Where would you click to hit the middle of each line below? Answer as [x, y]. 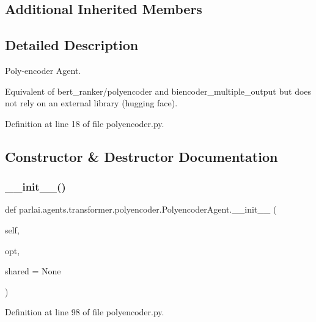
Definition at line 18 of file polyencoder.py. [85, 123]
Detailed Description [72, 45]
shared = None [33, 271]
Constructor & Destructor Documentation [141, 156]
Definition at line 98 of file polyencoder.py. [85, 312]
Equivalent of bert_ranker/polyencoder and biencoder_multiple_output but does [158, 91]
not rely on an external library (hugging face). [91, 103]
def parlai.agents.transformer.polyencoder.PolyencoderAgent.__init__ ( [141, 209]
